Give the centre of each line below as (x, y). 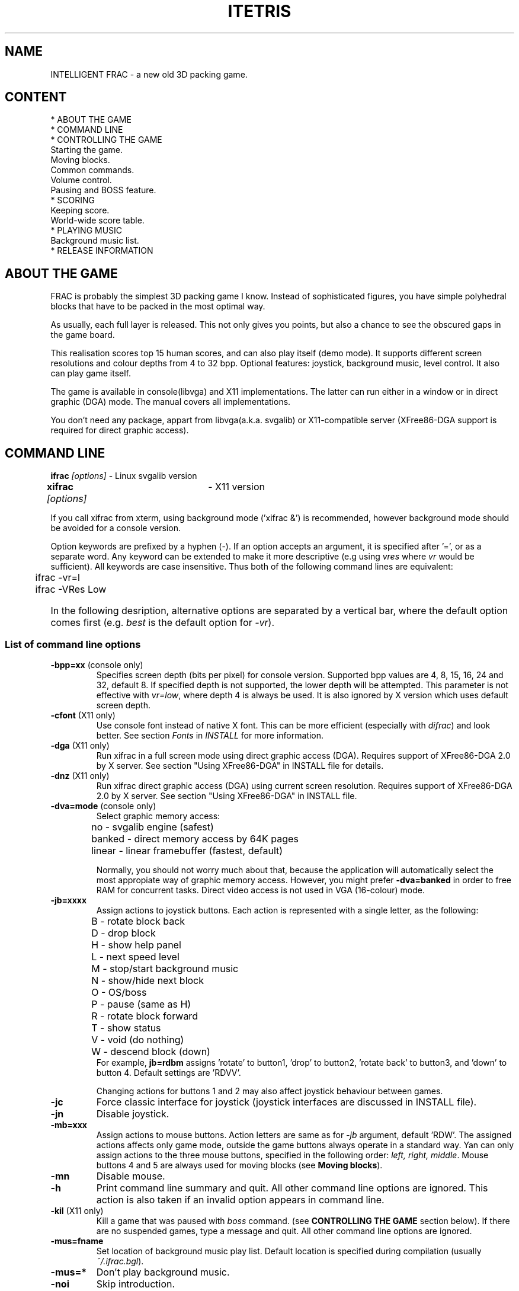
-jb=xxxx (69, 900)
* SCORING (73, 200)
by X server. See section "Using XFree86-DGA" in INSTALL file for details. (240, 765)
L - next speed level (135, 956)
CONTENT (36, 97)
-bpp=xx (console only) (97, 664)
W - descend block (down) (151, 1051)
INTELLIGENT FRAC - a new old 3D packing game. (149, 74)
